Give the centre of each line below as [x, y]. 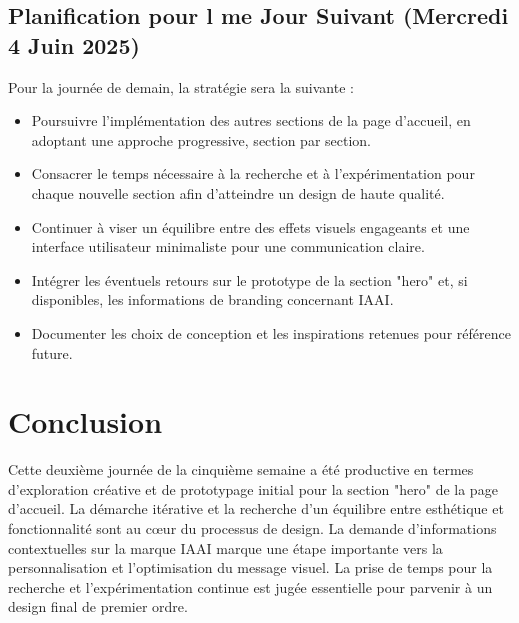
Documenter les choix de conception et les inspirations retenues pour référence [271, 332]
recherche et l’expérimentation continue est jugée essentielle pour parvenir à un [250, 586]
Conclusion [85, 421]
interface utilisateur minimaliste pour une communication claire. [228, 246]
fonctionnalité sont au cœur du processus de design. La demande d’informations [252, 528]
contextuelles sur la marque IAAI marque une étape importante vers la [225, 547]
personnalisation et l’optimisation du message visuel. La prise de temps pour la [250, 567]
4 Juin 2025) [74, 44]
